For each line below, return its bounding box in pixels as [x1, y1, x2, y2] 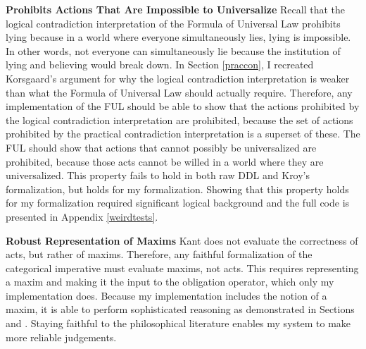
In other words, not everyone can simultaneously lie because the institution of [6, 43, 341, 58]
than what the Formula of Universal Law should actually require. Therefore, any [6, 85, 353, 99]
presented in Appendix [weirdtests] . [6, 209, 158, 224]
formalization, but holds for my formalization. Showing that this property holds [6, 181, 349, 196]
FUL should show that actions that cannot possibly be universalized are [6, 140, 317, 154]
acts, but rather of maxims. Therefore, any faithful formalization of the [6, 247, 313, 262]
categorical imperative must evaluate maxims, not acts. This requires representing [6, 260, 359, 275]
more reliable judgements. [6, 329, 117, 344]
